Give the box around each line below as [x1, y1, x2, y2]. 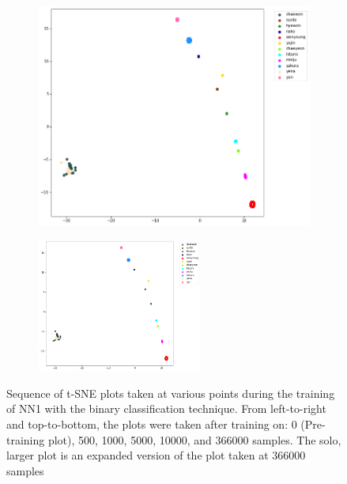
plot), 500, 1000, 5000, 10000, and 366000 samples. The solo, [47, 431, 341, 448]
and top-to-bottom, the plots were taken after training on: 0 [6, 415, 297, 432]
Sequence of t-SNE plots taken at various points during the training [6, 384, 335, 401]
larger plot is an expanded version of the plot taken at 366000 [6, 447, 306, 463]
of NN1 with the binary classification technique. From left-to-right [6, 400, 326, 417]
